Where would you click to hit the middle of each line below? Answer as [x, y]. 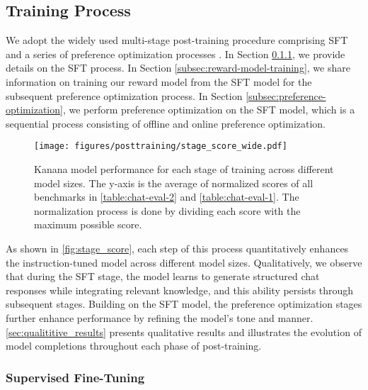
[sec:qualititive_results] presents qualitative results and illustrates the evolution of [184, 331]
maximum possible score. [88, 224]
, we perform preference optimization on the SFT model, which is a [209, 110]
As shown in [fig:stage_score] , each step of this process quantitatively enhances [177, 248]
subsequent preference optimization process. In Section [124, 95]
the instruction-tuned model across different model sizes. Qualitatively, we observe [184, 262]
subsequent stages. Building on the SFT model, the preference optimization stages [184, 304]
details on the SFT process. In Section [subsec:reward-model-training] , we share [178, 68]
